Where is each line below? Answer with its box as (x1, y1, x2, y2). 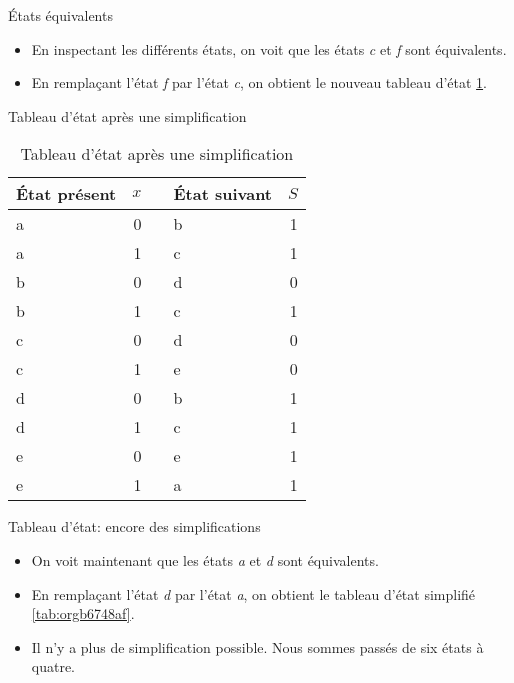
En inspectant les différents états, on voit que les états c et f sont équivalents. (31, 38, 507, 59)
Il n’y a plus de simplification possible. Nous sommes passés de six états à (31, 636, 484, 657)
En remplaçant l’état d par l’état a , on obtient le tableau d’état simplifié (31, 583, 476, 604)
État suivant (173, 182, 272, 206)
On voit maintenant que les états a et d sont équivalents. (31, 549, 379, 570)
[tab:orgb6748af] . (31, 603, 135, 624)
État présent (16, 182, 117, 206)
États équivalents (8, 5, 113, 25)
